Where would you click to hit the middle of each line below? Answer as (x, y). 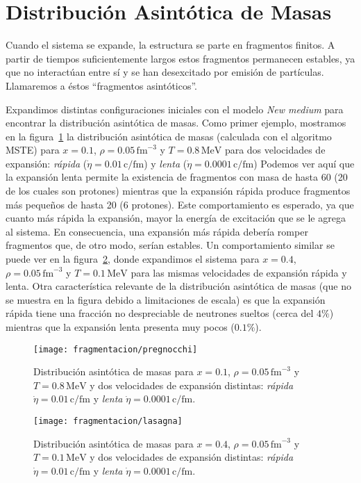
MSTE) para (33, 150)
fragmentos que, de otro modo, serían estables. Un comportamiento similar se (170, 245)
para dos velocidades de (275, 150)
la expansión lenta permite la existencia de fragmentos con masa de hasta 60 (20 (177, 177)
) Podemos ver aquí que (304, 163)
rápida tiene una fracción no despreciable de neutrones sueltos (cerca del (160, 313)
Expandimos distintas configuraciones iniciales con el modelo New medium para (175, 109)
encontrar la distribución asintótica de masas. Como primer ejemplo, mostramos (176, 123)
